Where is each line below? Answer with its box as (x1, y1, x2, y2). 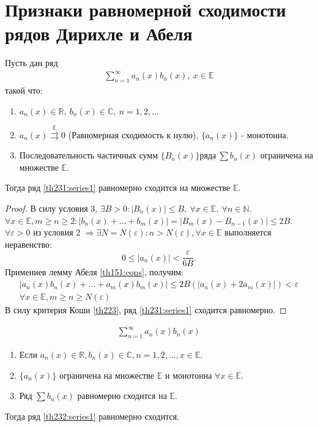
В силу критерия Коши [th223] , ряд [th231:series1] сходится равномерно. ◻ (5, 303, 287, 316)
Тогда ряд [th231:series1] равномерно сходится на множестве (5, 181, 231, 194)
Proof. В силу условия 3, (5, 202, 98, 214)
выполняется (224, 226, 272, 239)
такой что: (5, 84, 43, 97)
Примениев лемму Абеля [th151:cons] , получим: (5, 265, 183, 278)
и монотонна (165, 368, 212, 381)
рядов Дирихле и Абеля (5, 21, 193, 46)
